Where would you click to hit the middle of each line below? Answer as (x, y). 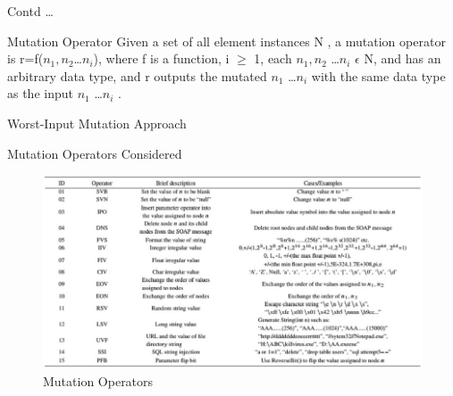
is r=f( (25, 58)
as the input (40, 93)
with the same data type (378, 75)
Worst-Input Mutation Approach (97, 123)
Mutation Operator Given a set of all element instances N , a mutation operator (226, 41)
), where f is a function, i (161, 58)
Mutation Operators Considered (95, 153)
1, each (273, 58)
